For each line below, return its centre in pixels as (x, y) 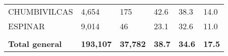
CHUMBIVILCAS (41, 11)
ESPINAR (27, 26)
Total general (35, 44)
